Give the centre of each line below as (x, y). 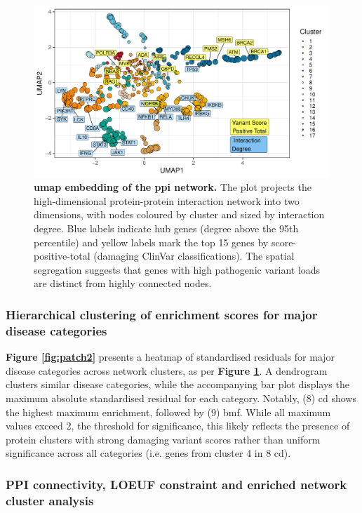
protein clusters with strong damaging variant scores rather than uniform (163, 439)
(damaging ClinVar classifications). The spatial (194, 256)
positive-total (62, 256)
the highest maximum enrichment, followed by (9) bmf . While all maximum (168, 412)
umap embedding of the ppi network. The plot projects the (173, 187)
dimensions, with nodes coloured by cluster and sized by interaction (179, 214)
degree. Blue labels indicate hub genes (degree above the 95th (166, 228)
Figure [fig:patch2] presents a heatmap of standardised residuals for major (170, 357)
